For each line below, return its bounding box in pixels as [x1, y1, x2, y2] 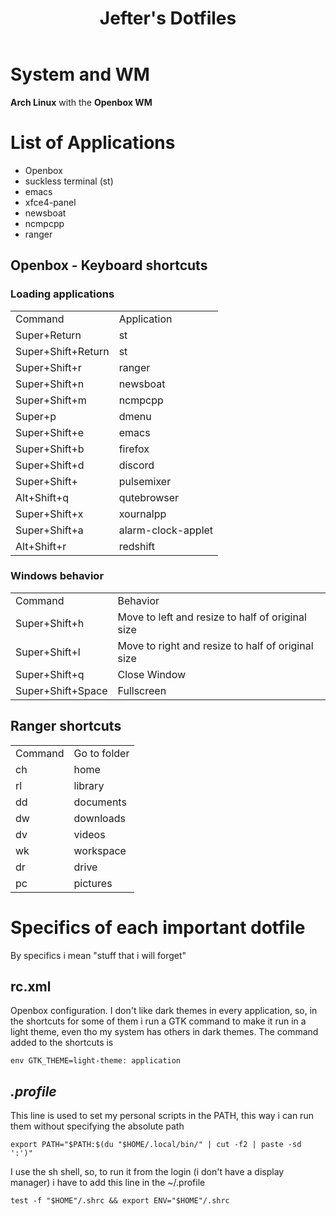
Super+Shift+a [15, 523, 84, 537]
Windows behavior [10, 569, 105, 583]
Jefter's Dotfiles [99, 7, 237, 30]
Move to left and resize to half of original [117, 610, 307, 624]
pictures [73, 876, 113, 890]
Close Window [117, 667, 187, 681]
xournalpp [118, 507, 167, 521]
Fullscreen [117, 683, 167, 697]
